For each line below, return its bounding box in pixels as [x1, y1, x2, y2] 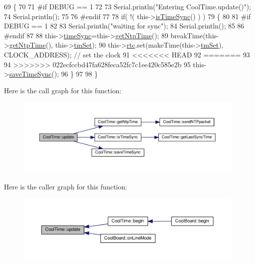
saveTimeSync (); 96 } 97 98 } [9, 69, 98, 79]
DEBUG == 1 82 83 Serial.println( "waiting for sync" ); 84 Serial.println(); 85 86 [4, 21, 244, 31]
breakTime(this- [170, 30, 219, 40]
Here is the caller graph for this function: [4, 182, 127, 192]
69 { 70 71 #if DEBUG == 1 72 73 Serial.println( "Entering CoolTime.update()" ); [4, 1, 251, 11]
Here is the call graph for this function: [4, 85, 122, 95]
